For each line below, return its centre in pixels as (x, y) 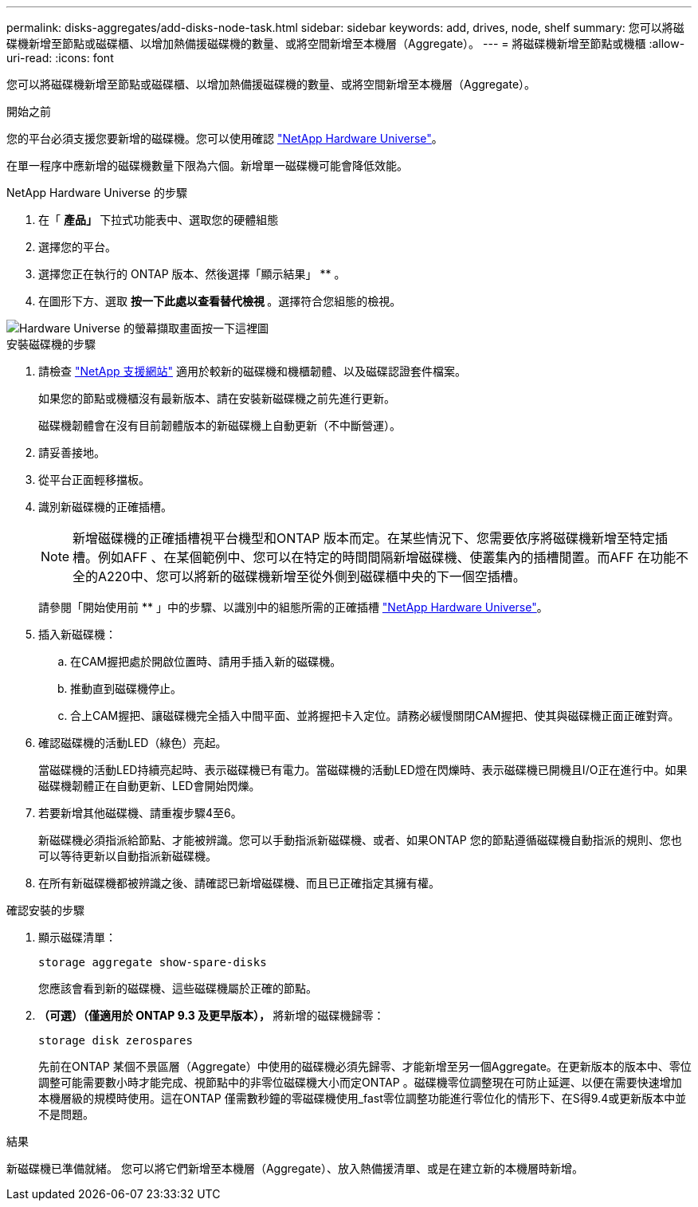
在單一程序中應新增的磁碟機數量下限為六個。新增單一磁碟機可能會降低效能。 (207, 165)
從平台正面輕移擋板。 (94, 480)
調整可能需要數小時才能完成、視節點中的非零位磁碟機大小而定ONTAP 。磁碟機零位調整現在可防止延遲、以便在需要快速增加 (360, 1082)
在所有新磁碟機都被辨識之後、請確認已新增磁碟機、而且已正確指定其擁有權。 (239, 883)
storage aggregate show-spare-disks (153, 962)
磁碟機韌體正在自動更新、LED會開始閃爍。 (149, 786)
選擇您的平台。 (77, 247)
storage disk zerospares (116, 1040)
